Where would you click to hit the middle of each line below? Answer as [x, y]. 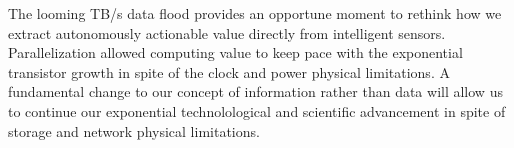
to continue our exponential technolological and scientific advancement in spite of [257, 110]
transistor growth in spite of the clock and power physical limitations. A [229, 71]
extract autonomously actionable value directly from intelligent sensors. [227, 32]
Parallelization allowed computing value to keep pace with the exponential [235, 52]
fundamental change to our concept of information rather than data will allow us [255, 91]
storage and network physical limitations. [134, 130]
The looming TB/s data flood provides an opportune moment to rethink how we [255, 13]
